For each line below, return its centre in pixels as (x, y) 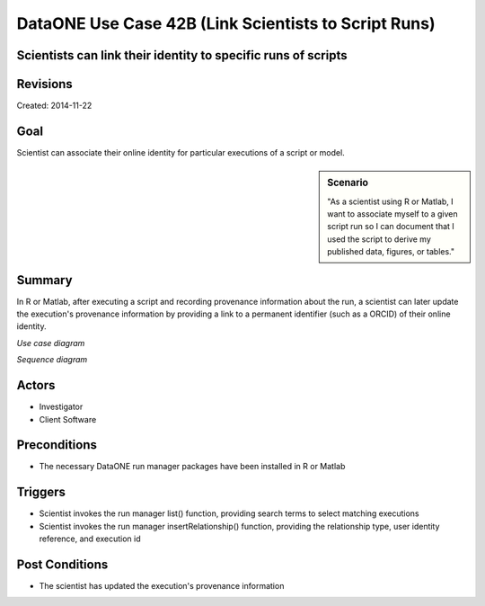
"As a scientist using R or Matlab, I (390, 201)
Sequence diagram (52, 360)
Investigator (61, 407)
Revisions (45, 84)
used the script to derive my (379, 239)
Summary (44, 280)
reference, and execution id (90, 539)
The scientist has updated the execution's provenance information (162, 586)
